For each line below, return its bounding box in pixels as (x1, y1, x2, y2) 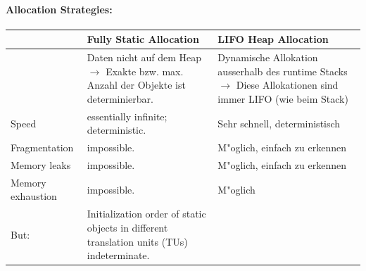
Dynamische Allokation (217, 50, 318, 65)
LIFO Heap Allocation (217, 32, 329, 46)
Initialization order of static (87, 206, 206, 221)
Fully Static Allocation (87, 32, 199, 46)
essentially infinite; (87, 108, 168, 123)
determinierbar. (87, 91, 153, 106)
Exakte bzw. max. (106, 63, 184, 78)
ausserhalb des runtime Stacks (217, 63, 348, 78)
